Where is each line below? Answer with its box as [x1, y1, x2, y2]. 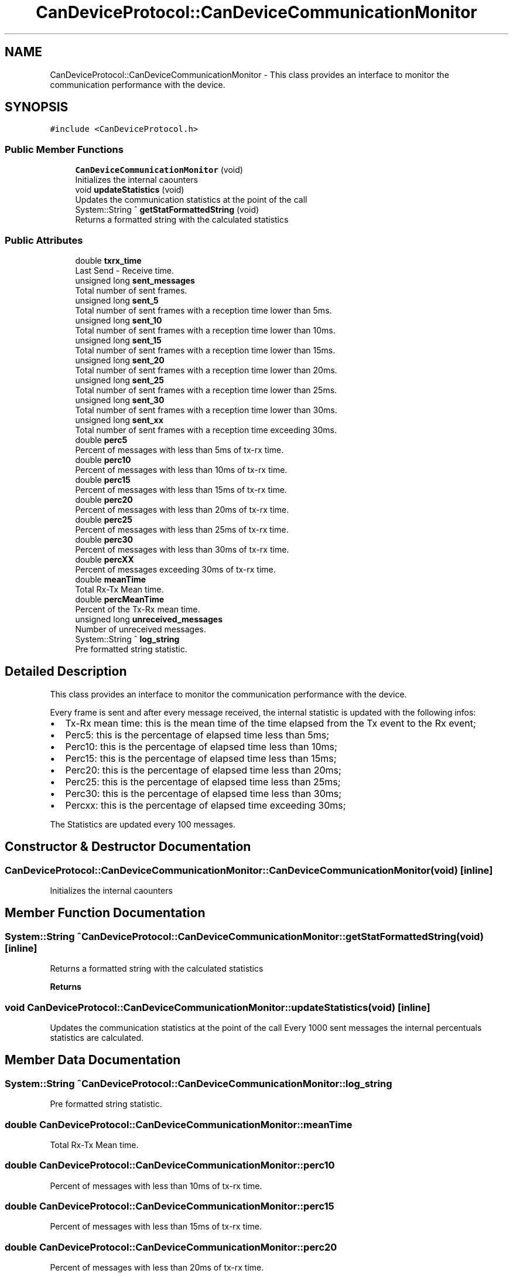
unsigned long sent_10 [75, 315, 162, 325]
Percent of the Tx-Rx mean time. [75, 604, 200, 614]
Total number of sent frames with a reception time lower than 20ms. [75, 365, 337, 375]
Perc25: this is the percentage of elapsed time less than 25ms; [65, 775, 341, 788]
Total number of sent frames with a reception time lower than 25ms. [75, 384, 337, 395]
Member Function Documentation [5, 905, 206, 921]
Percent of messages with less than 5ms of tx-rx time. [75, 444, 284, 455]
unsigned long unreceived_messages [75, 614, 223, 624]
